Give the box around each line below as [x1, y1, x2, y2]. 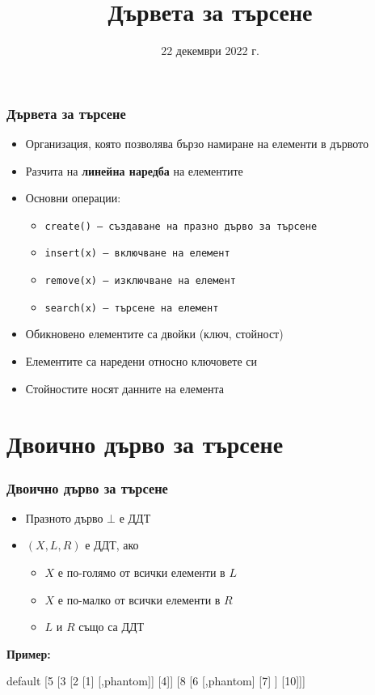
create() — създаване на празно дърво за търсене [44, 220, 318, 232]
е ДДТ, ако [85, 536, 139, 553]
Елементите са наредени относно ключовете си [25, 353, 258, 370]
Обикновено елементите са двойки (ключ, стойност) [25, 325, 284, 342]
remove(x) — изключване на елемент [44, 275, 236, 287]
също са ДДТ [78, 618, 145, 635]
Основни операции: [25, 189, 121, 206]
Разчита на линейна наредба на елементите [25, 162, 243, 179]
